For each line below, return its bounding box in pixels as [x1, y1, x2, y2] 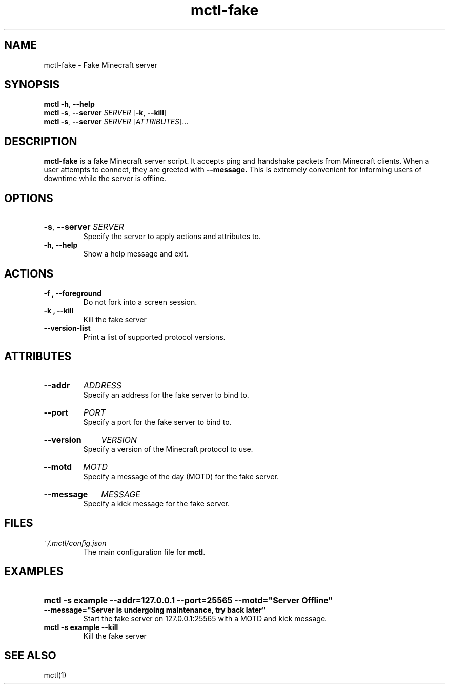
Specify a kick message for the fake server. [83, 499, 230, 508]
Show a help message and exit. [83, 249, 189, 259]
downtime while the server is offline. [44, 174, 166, 183]
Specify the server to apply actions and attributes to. [83, 232, 261, 241]
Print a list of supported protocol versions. [83, 332, 226, 341]
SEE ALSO [4, 648, 56, 662]
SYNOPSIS [4, 78, 60, 91]
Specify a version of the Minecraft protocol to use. [83, 444, 253, 454]
